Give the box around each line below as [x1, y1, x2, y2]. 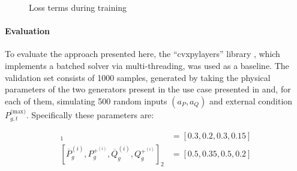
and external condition [209, 94, 293, 107]
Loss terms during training [29, 1, 127, 13]
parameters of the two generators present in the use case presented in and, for [5, 83, 291, 95]
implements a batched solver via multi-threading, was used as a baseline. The [5, 59, 289, 71]
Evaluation [5, 25, 50, 37]
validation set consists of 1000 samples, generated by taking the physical [5, 71, 271, 83]
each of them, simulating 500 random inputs [5, 94, 167, 107]
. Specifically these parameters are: [26, 108, 154, 121]
